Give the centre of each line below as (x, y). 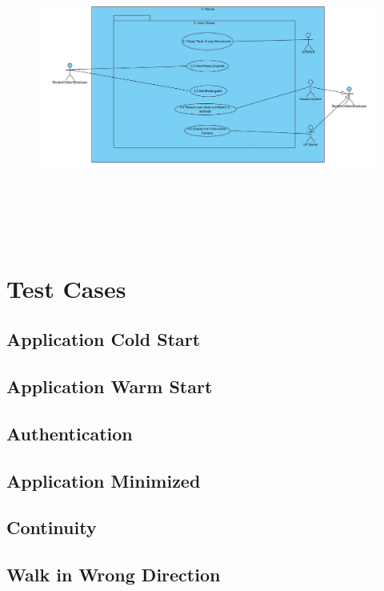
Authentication (70, 433)
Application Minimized (104, 480)
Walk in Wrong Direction (114, 575)
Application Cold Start (104, 339)
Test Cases (66, 288)
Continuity (52, 527)
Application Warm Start (110, 386)
